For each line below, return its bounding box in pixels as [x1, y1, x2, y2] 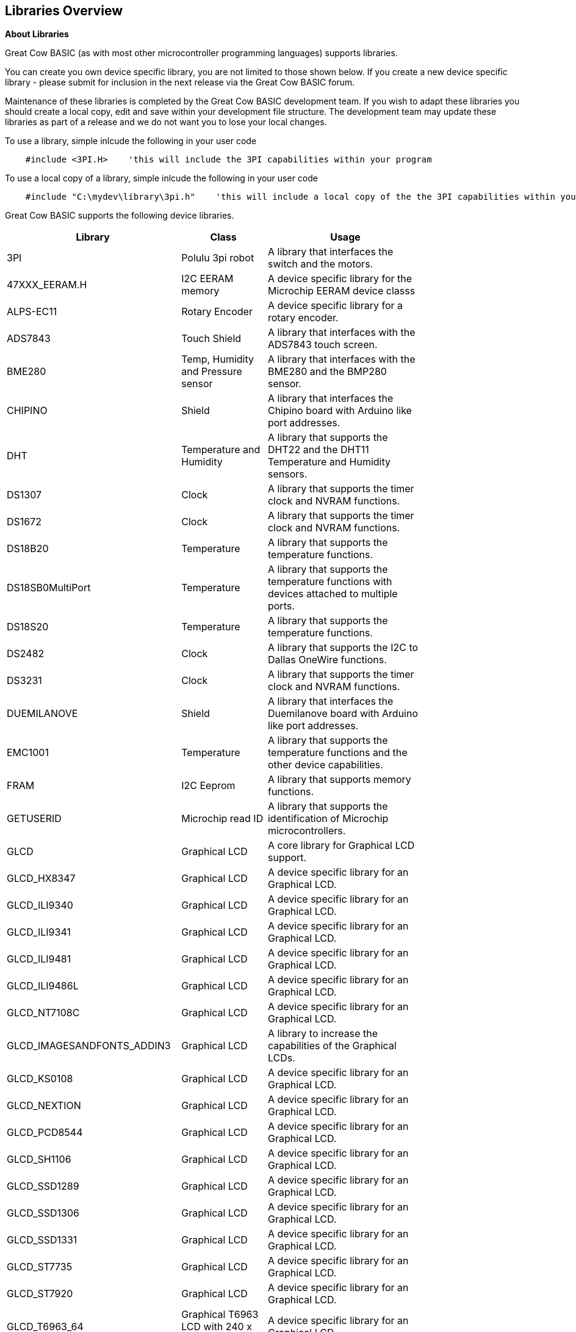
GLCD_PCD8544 [7, 1126, 83, 1139]
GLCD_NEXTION [7, 1099, 81, 1112]
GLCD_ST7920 [7, 1287, 73, 1300]
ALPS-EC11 [7, 305, 57, 318]
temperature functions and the [267, 746, 408, 759]
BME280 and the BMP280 [267, 365, 387, 378]
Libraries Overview [5, 3, 123, 18]
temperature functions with [267, 575, 392, 588]
